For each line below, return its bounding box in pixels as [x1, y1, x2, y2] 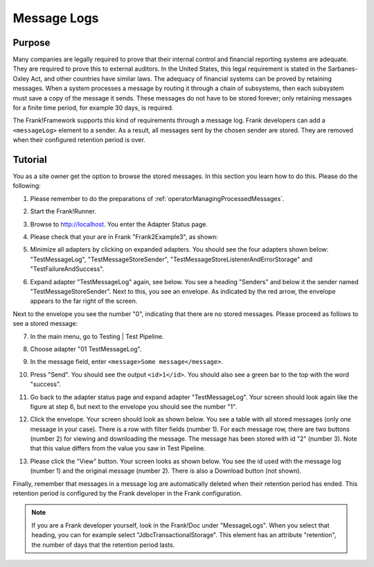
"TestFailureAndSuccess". [30, 265, 105, 273]
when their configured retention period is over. [12, 136, 145, 144]
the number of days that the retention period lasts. [31, 541, 175, 549]
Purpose [12, 37, 51, 49]
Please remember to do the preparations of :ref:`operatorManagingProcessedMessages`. [30, 194, 285, 202]
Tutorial [12, 154, 48, 166]
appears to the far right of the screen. [30, 297, 138, 305]
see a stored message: [12, 320, 78, 328]
